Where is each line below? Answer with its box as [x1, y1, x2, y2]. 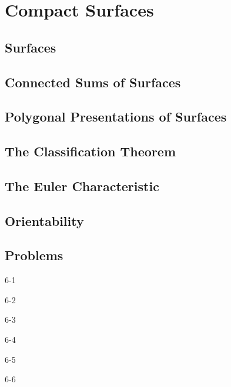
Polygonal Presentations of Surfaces [5, 107, 227, 126]
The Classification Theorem [5, 142, 176, 160]
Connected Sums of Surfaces [5, 73, 181, 91]
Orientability [5, 211, 84, 229]
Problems [5, 246, 63, 264]
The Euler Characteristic [5, 176, 159, 195]
